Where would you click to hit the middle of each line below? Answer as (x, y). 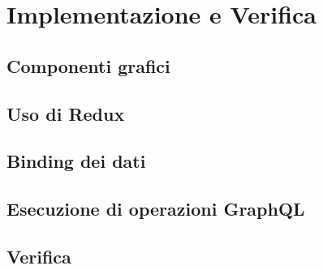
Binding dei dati (76, 161)
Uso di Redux (66, 113)
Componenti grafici (88, 65)
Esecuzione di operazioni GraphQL (156, 209)
